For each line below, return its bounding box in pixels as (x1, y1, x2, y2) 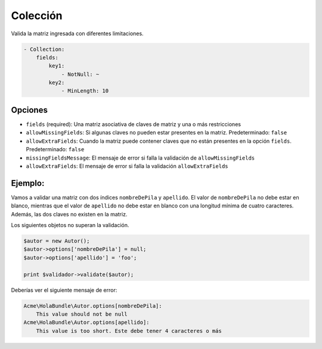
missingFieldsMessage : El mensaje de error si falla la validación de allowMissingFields (26, 154, 255, 161)
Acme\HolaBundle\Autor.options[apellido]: (23, 319, 150, 326)
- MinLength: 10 (61, 87, 109, 94)
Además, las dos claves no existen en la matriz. (11, 210, 128, 218)
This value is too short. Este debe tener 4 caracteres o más (36, 327, 222, 334)
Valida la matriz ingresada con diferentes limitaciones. (11, 30, 144, 37)
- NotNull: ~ (61, 71, 100, 78)
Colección (11, 9, 63, 22)
